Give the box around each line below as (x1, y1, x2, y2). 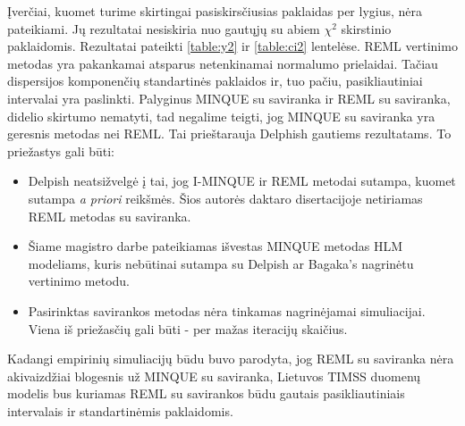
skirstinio (341, 19, 392, 38)
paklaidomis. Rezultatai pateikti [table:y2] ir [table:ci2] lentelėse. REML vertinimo (7, 37, 458, 55)
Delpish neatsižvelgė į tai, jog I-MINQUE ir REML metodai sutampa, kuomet (28, 171, 456, 190)
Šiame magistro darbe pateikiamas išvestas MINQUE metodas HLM (28, 237, 402, 255)
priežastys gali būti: (7, 141, 114, 160)
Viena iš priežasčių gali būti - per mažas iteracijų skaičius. (28, 319, 348, 338)
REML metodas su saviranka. (28, 206, 191, 225)
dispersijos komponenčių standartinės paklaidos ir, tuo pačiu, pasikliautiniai (7, 71, 423, 90)
